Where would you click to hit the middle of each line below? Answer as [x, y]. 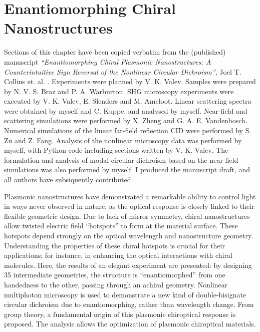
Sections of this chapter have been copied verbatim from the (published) [115, 52]
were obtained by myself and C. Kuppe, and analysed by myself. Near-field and [126, 110]
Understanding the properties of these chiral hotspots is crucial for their [114, 245]
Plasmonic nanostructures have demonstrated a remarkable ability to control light [130, 196]
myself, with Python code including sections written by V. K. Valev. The [116, 150]
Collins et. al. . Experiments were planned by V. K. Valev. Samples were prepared [130, 81]
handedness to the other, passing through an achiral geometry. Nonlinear [116, 284]
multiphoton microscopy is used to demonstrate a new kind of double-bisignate [125, 294]
